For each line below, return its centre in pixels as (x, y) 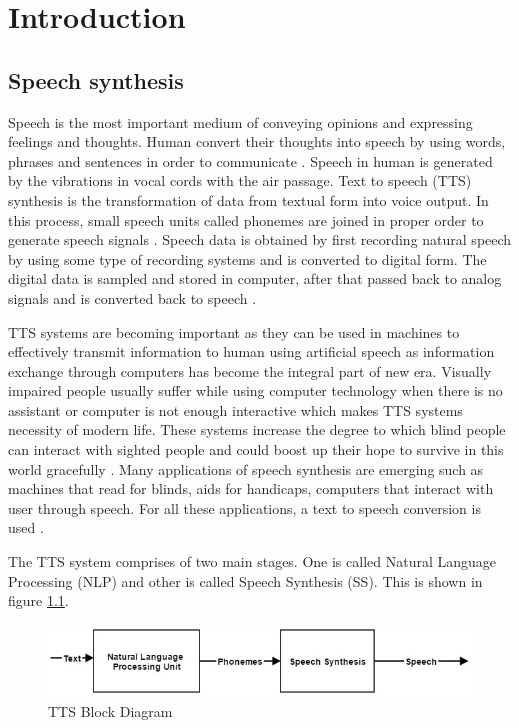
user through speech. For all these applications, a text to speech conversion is (244, 507)
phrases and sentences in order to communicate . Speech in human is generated (250, 160)
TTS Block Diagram (110, 710)
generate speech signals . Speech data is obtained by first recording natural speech (260, 239)
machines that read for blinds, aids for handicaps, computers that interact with (251, 488)
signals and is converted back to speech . (132, 297)
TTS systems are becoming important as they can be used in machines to (234, 331)
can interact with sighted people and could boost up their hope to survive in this (256, 449)
